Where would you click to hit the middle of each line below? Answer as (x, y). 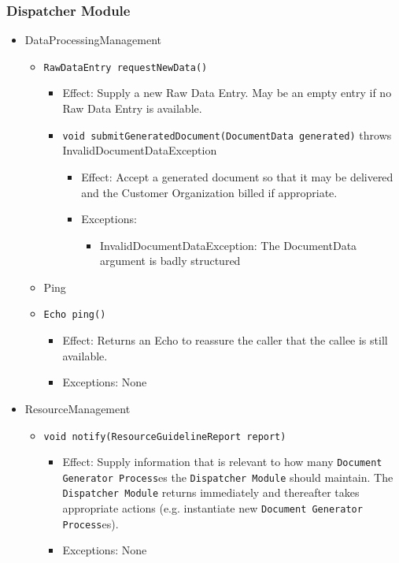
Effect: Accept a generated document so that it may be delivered (237, 176)
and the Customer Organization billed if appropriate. (209, 192)
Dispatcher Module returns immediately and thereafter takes (211, 492)
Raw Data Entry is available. (132, 108)
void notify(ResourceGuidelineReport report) (165, 436)
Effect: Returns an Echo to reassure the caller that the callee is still (225, 340)
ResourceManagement (78, 408)
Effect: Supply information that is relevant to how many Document (222, 462)
